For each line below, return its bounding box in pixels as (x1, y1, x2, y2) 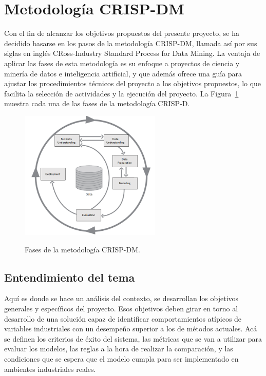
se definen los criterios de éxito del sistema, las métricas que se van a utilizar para (4, 333, 262, 344)
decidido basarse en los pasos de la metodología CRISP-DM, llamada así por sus (4, 37, 257, 48)
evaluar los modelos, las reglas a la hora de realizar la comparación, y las (4, 343, 233, 354)
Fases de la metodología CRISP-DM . (25, 244, 140, 254)
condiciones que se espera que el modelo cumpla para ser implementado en (4, 353, 239, 364)
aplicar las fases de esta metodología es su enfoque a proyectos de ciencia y (4, 57, 240, 68)
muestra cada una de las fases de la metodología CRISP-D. (4, 98, 190, 109)
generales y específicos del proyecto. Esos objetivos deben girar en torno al (4, 303, 238, 314)
